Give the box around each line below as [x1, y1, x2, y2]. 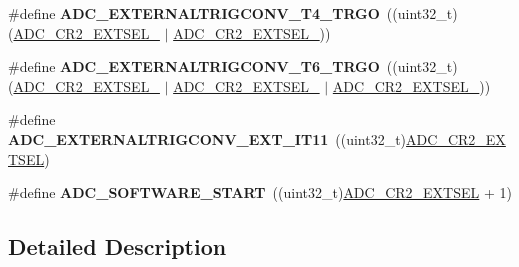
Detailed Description [8, 231, 227, 262]
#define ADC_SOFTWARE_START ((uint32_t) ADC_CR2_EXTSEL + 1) [8, 182, 512, 203]
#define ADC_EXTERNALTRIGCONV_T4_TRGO [8, 3, 380, 23]
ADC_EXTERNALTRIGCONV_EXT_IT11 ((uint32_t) [8, 128, 407, 149]
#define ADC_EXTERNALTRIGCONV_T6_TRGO [8, 56, 380, 77]
